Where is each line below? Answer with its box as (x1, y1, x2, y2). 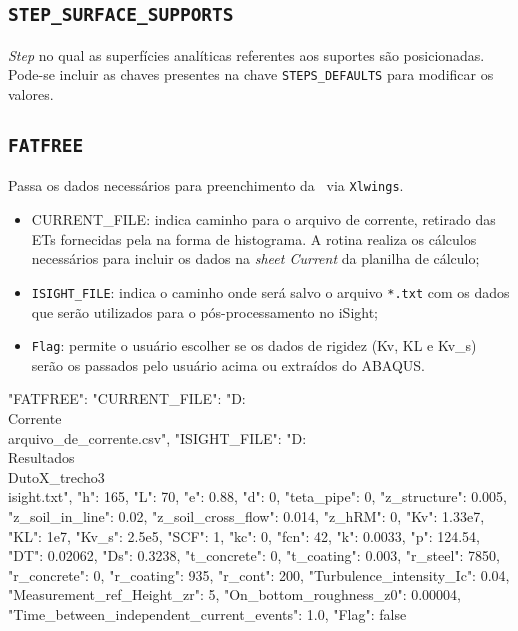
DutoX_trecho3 (8, 466, 105, 487)
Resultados (8, 447, 75, 468)
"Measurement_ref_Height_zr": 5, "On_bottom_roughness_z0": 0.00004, (8, 584, 462, 605)
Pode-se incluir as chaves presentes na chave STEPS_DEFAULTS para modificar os (8, 64, 494, 85)
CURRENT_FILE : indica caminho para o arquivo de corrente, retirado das (31, 209, 496, 230)
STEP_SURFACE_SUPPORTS (8, 4, 234, 26)
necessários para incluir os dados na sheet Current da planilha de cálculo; (31, 248, 480, 269)
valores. (8, 84, 54, 105)
